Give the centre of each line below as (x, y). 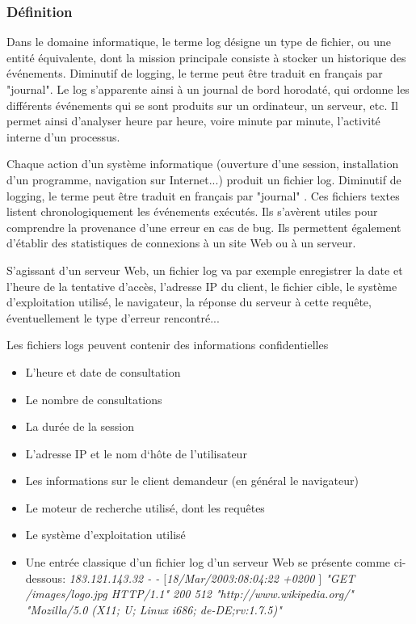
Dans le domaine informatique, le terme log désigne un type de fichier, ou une (199, 42)
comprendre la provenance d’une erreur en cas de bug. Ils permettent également (204, 227)
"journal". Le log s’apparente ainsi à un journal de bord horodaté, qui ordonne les (208, 89)
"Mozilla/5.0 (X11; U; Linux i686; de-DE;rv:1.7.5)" (153, 609)
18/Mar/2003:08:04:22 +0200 (241, 578)
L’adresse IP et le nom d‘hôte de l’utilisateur (136, 453)
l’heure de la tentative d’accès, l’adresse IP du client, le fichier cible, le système (202, 286)
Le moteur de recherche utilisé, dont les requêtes (145, 507)
